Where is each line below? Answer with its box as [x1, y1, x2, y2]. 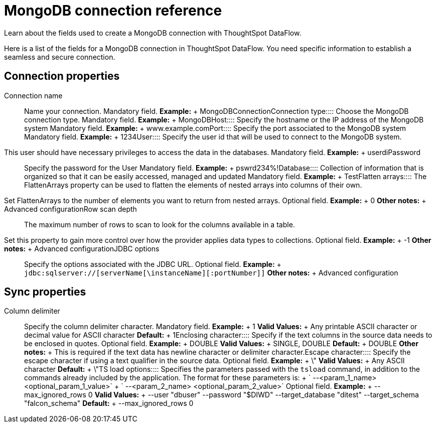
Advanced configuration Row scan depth [4, 204, 137, 213]
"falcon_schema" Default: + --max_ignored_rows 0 [24, 399, 194, 408]
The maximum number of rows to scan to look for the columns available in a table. [24, 220, 295, 229]
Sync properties [4, 286, 86, 299]
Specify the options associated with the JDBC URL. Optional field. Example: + [24, 259, 281, 268]
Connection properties [4, 70, 120, 83]
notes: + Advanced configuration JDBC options [4, 244, 160, 253]
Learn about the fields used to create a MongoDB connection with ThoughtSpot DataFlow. [4, 28, 302, 37]
